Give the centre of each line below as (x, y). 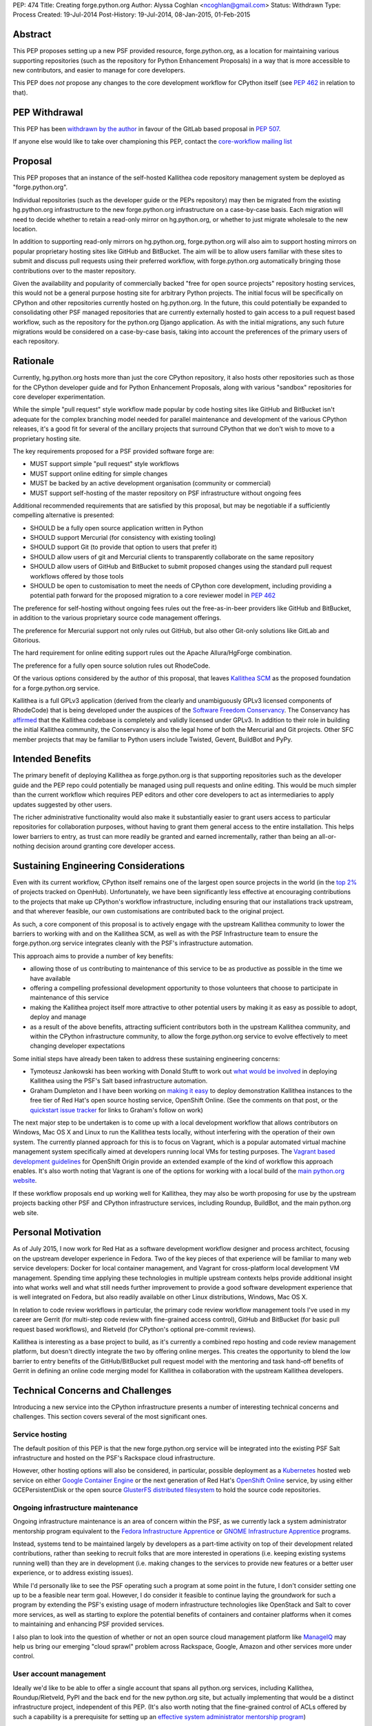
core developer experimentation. (59, 397)
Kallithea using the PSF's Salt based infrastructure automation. (119, 1081)
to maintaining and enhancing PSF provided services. (89, 1624)
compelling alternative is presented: (64, 515)
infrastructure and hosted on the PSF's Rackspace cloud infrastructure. (114, 1457)
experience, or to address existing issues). (73, 1573)
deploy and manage (58, 1017)
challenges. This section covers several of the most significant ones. (110, 1417)
